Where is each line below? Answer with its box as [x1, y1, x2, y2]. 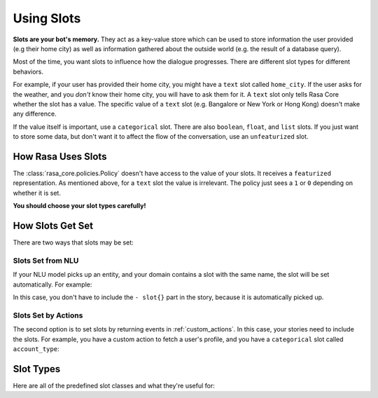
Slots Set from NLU [13, 256, 79, 266]
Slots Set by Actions [13, 310, 83, 320]
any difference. [13, 109, 57, 118]
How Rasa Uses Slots [13, 151, 107, 163]
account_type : [13, 344, 59, 353]
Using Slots [13, 11, 81, 26]
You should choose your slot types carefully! [13, 202, 146, 210]
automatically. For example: [13, 280, 92, 289]
